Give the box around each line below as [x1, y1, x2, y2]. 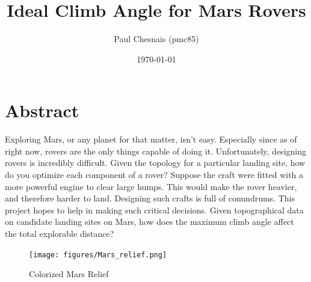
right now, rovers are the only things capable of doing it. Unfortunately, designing [5, 144, 306, 157]
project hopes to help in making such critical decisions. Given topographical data [5, 203, 304, 216]
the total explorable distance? [5, 227, 114, 239]
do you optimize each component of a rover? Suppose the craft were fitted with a [5, 168, 304, 181]
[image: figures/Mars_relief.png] [29, 250, 167, 259]
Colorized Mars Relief [29, 268, 109, 280]
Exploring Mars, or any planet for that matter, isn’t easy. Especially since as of [5, 133, 297, 146]
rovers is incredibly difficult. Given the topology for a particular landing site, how [5, 156, 306, 169]
